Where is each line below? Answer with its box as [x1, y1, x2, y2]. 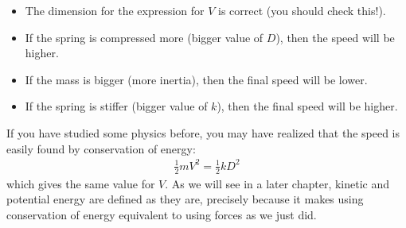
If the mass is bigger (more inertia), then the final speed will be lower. [25, 71, 368, 87]
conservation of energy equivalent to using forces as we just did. [6, 206, 317, 222]
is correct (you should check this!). [218, 2, 386, 18]
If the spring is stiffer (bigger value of [25, 98, 208, 114]
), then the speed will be [275, 29, 395, 45]
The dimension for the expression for [25, 2, 205, 18]
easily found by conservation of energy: [6, 140, 196, 157]
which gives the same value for [6, 175, 155, 191]
